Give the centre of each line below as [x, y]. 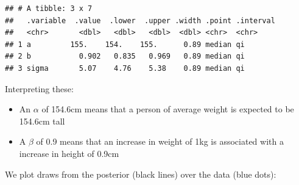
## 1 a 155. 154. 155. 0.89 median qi [125, 44]
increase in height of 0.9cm [69, 153]
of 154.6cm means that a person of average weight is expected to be [168, 109]
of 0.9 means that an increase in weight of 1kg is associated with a [160, 141]
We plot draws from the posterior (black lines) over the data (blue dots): [141, 174]
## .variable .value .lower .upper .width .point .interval [140, 20]
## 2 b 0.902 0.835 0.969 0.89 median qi [125, 56]
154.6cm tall [42, 121]
